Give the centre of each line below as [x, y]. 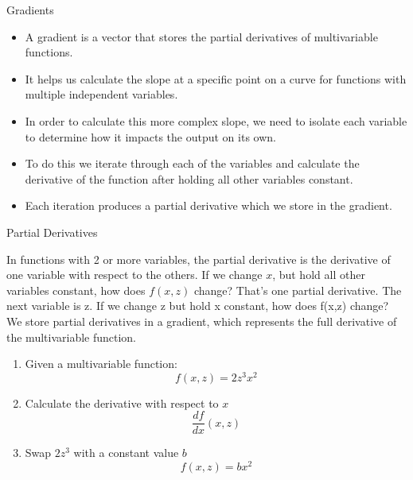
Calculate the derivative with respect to [122, 403]
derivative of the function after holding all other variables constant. [189, 178]
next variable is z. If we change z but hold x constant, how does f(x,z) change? [198, 306]
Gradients [30, 10]
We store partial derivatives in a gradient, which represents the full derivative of [202, 321]
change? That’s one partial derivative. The [298, 290]
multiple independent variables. [101, 94]
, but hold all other [319, 275]
